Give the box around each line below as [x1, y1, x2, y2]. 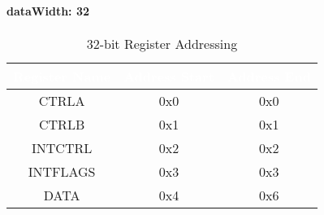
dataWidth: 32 [6, 2, 90, 19]
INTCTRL [32, 138, 93, 157]
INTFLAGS [28, 161, 96, 181]
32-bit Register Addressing [86, 33, 238, 53]
